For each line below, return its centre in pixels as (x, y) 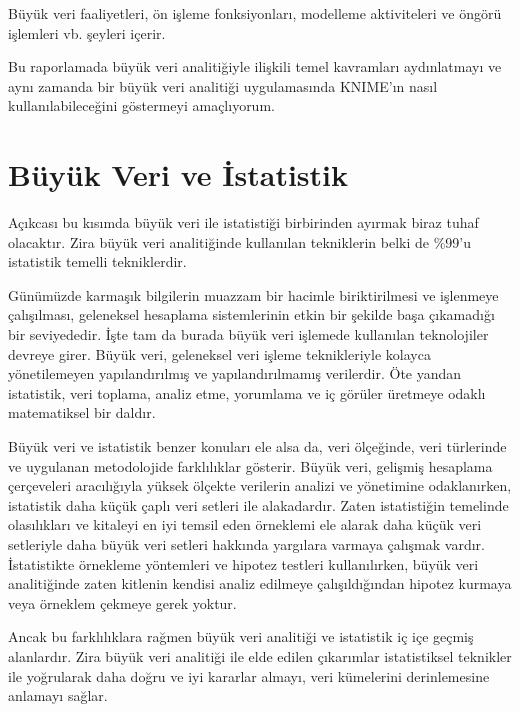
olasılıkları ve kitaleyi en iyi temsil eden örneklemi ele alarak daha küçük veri (245, 524)
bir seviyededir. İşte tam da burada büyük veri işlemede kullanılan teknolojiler (248, 334)
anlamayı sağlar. (58, 695)
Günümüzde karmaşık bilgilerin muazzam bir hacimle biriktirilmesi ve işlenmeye (253, 294)
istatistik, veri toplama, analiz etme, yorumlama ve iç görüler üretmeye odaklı (247, 392)
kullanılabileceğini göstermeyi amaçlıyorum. (141, 105)
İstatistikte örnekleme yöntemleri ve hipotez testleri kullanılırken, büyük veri (243, 563)
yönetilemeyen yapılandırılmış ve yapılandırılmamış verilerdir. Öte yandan (235, 373)
